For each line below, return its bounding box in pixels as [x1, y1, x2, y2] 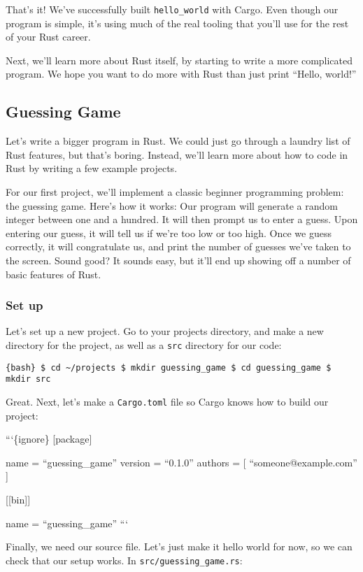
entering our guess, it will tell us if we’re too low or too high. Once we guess [6, 225, 332, 240]
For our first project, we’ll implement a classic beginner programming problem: [6, 185, 344, 199]
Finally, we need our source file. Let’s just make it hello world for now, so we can [6, 539, 353, 554]
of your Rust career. [6, 29, 91, 44]
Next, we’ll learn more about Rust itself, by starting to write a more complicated [6, 52, 353, 67]
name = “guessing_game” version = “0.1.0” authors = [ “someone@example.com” [6, 455, 357, 469]
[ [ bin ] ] [6, 492, 31, 506]
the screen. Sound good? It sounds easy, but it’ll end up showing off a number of [6, 252, 351, 267]
